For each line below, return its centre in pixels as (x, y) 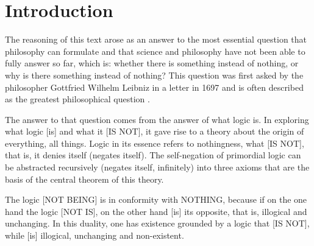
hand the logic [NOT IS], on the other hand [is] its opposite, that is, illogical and (156, 211)
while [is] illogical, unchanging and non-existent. (95, 235)
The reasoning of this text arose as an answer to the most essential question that (156, 39)
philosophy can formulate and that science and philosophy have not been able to (155, 51)
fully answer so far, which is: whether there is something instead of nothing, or (152, 63)
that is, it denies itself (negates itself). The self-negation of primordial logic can (153, 155)
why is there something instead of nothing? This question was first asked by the (154, 75)
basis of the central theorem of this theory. (84, 179)
